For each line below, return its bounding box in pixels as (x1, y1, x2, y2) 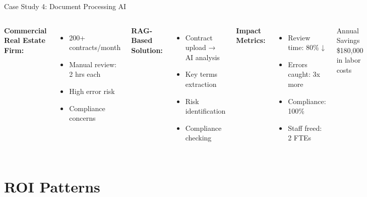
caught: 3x (288, 69, 320, 79)
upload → (185, 42, 216, 53)
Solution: (131, 44, 163, 55)
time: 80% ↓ (288, 42, 325, 53)
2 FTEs (288, 132, 312, 143)
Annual (336, 25, 359, 35)
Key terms (185, 69, 218, 79)
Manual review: (69, 59, 117, 69)
